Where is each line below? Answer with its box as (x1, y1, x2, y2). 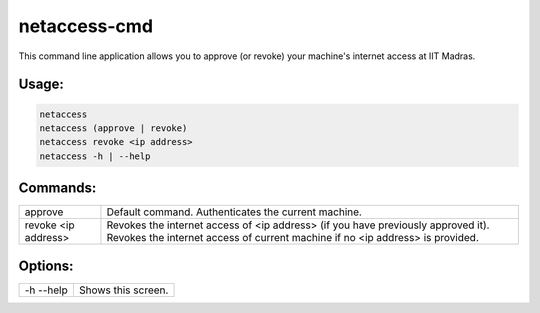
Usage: (18, 76, 65, 93)
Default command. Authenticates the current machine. (106, 205, 362, 219)
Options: (18, 257, 74, 274)
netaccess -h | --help (39, 150, 151, 162)
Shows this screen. (78, 283, 169, 297)
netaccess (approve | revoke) (39, 122, 188, 134)
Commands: (18, 180, 97, 197)
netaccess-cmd (18, 15, 154, 37)
